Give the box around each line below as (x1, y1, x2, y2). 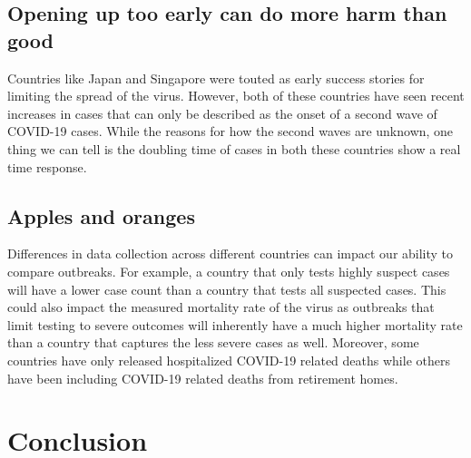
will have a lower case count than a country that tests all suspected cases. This (7, 279, 446, 298)
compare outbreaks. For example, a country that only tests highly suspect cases (7, 261, 450, 280)
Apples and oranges (7, 201, 195, 229)
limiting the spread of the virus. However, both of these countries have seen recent (7, 86, 465, 105)
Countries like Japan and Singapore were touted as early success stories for (7, 68, 425, 87)
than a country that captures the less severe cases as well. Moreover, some (7, 333, 419, 352)
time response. (7, 157, 87, 176)
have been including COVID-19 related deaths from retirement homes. (7, 368, 398, 387)
